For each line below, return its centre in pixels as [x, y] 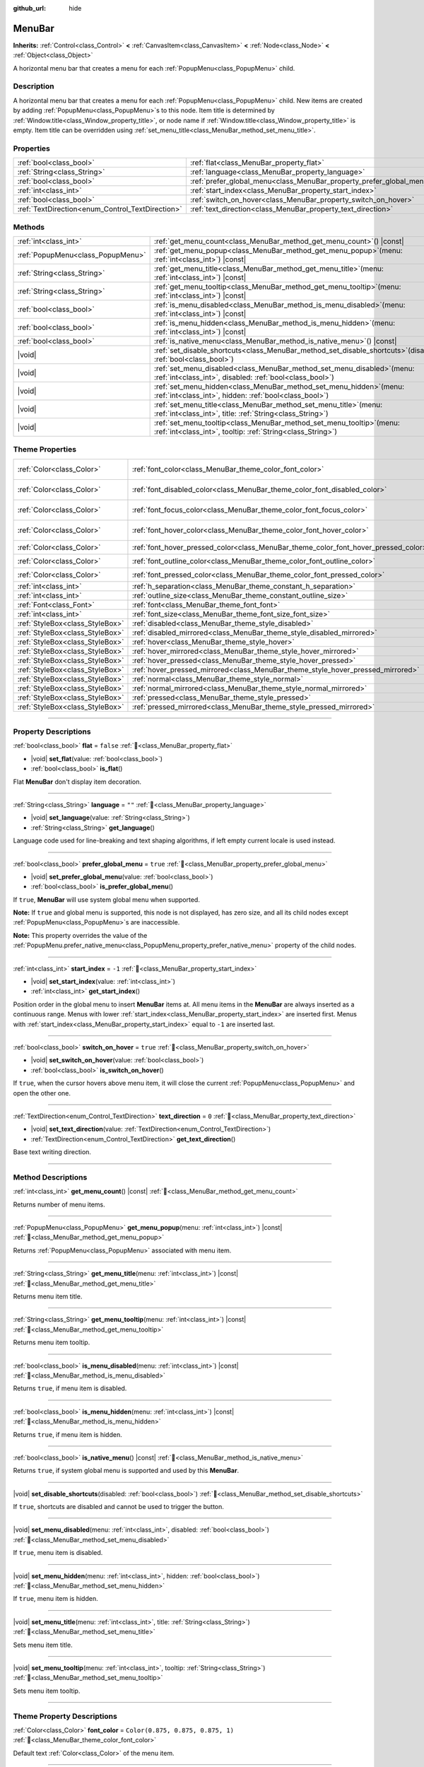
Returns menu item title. [48, 1296]
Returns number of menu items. [59, 1204]
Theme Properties [45, 450]
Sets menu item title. [43, 1645]
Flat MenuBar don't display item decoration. [77, 782]
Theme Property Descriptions [65, 1716]
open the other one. [42, 1093]
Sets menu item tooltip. [47, 1691]
